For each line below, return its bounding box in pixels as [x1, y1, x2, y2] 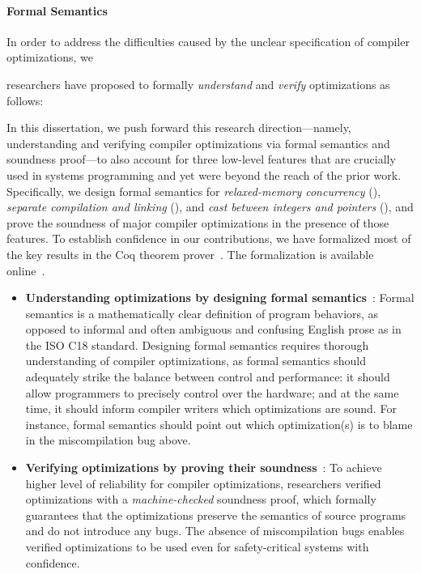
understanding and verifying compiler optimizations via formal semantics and [6, 134, 390, 151]
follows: [6, 91, 44, 108]
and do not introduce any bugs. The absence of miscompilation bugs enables [25, 522, 405, 539]
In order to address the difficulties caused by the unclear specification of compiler [6, 32, 410, 49]
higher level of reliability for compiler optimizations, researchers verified [25, 474, 381, 491]
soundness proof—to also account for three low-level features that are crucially [6, 151, 396, 168]
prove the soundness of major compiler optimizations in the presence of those [6, 214, 389, 231]
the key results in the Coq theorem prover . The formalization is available [6, 245, 374, 262]
